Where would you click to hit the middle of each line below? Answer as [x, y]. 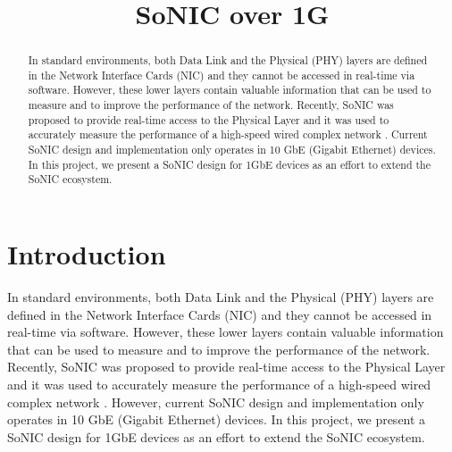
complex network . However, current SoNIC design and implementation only [216, 402]
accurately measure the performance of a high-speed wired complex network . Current [228, 134]
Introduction [87, 254]
